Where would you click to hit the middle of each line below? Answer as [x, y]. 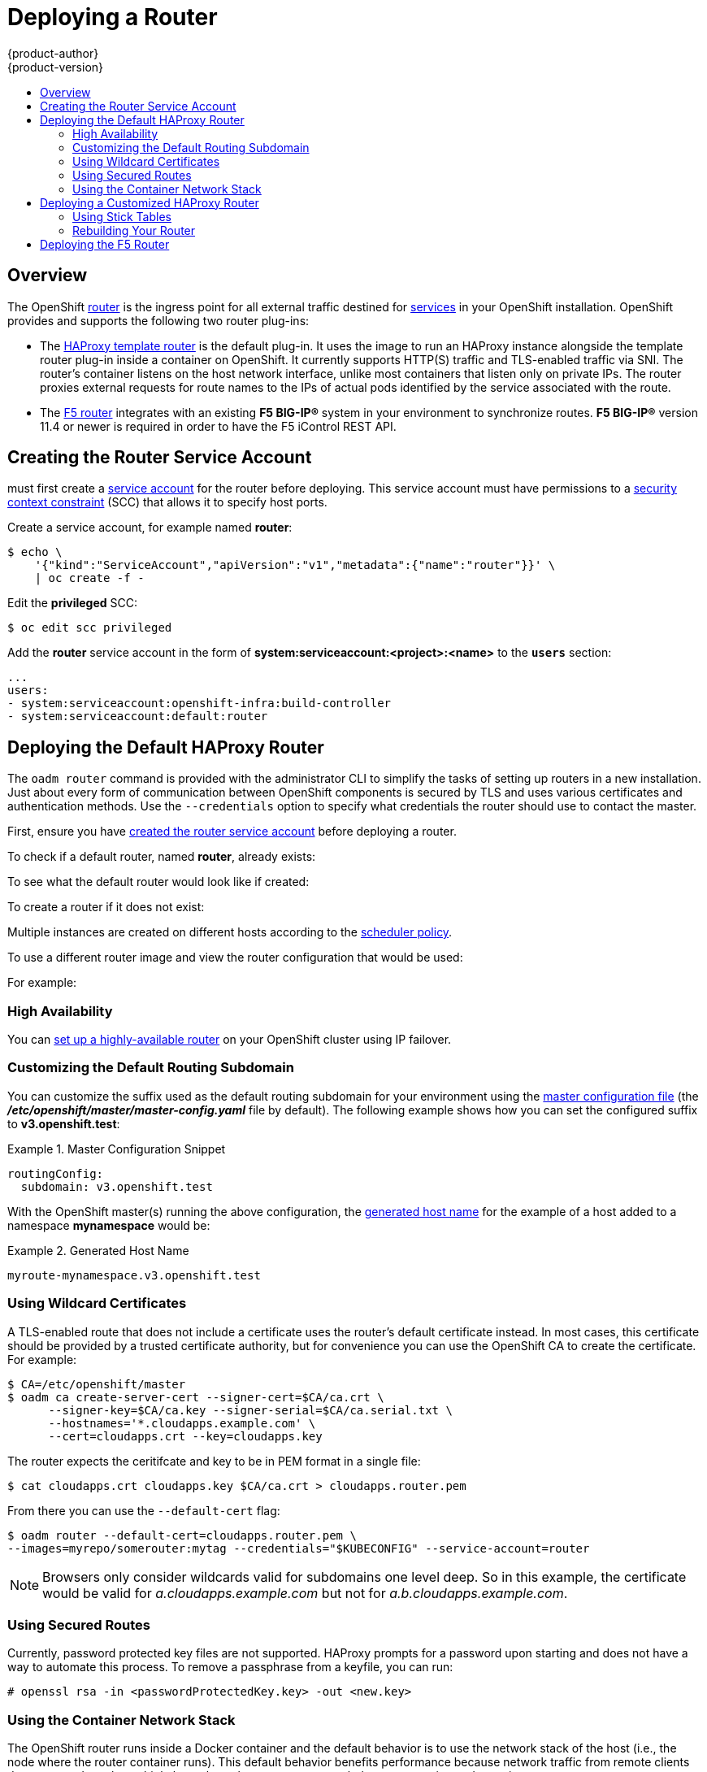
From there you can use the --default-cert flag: [144, 1510]
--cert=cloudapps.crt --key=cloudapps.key [185, 1436]
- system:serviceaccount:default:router [138, 717]
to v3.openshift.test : [64, 1123]
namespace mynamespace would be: [109, 1225]
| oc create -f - [89, 578]
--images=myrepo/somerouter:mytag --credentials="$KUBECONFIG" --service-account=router [299, 1548]
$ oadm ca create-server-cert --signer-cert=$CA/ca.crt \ [196, 1397]
